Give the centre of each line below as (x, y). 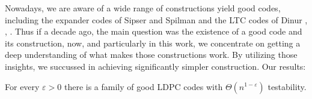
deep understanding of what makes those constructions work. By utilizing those (151, 55)
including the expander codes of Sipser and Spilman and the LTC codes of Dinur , (156, 19)
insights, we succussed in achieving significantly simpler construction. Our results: (155, 66)
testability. (287, 86)
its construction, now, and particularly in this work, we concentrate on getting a (153, 43)
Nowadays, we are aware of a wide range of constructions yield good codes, (143, 8)
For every (22, 86)
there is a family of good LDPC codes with (143, 86)
